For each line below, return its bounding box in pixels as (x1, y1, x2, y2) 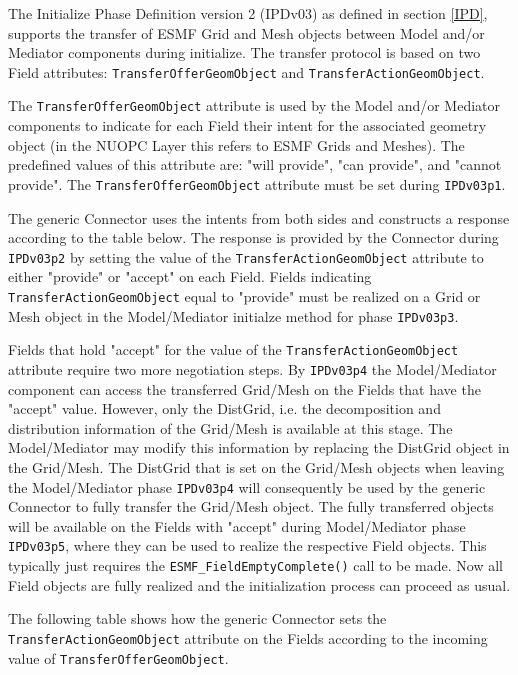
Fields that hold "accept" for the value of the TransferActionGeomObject (8, 339, 459, 360)
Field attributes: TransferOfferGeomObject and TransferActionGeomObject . (8, 61, 485, 82)
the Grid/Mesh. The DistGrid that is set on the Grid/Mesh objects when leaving (8, 456, 505, 477)
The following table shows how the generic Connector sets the (8, 608, 387, 629)
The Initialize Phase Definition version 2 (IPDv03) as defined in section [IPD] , (8, 3, 488, 23)
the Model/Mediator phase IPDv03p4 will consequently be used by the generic (8, 476, 486, 497)
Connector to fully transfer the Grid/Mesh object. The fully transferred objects (8, 496, 494, 517)
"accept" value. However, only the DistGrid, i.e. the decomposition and (8, 398, 441, 419)
